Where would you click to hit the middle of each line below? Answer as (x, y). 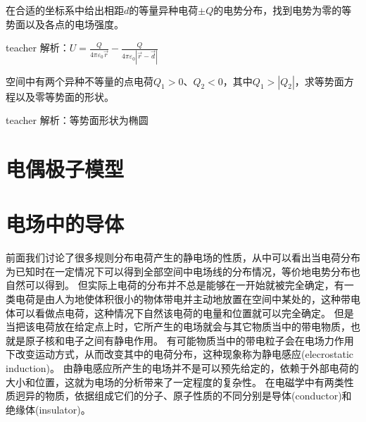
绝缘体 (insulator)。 (48, 409)
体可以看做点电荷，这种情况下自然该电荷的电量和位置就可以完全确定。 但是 (180, 312)
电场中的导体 (65, 224)
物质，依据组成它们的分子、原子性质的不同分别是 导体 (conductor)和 (198, 396)
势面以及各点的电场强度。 (65, 24)
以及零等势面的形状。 (64, 96)
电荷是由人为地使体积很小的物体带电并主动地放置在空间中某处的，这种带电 (188, 298)
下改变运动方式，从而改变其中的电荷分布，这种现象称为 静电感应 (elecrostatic (179, 354)
